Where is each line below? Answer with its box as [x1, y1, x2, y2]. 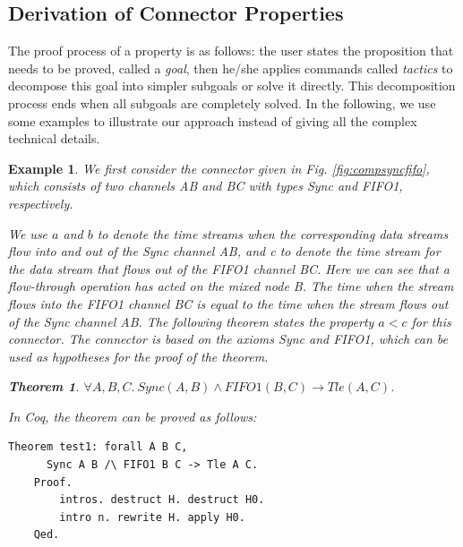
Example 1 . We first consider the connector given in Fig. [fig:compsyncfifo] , [8, 158, 430, 177]
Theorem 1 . [8, 377, 80, 396]
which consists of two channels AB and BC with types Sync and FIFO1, [8, 176, 403, 195]
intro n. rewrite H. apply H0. [59, 510, 245, 524]
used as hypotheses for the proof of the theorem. [8, 346, 269, 365]
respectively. [8, 193, 73, 212]
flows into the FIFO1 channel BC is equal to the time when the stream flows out [8, 294, 449, 312]
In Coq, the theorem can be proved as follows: [8, 406, 257, 425]
